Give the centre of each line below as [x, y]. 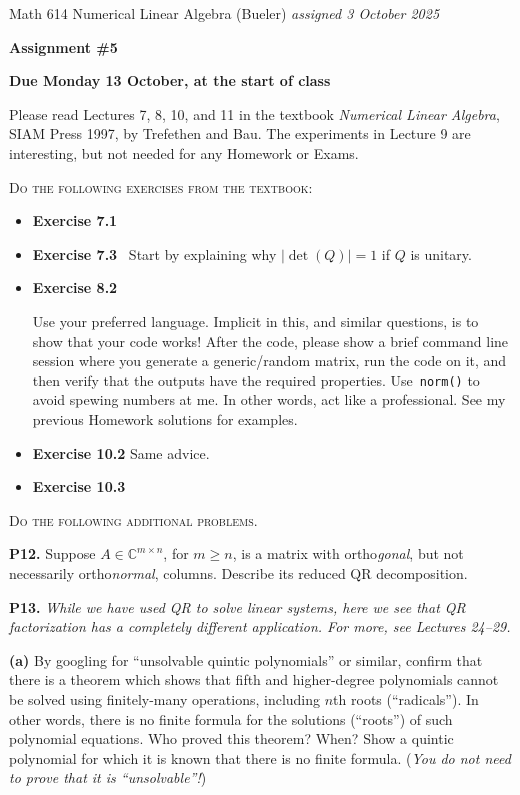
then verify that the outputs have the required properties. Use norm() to [256, 379]
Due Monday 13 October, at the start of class [170, 80]
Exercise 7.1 [75, 220]
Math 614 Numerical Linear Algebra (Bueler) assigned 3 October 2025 [224, 13]
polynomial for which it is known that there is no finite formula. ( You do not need [260, 757]
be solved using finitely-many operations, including [165, 698]
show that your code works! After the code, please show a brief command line [270, 340]
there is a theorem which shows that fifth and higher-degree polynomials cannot [254, 679]
